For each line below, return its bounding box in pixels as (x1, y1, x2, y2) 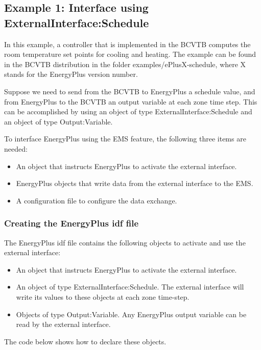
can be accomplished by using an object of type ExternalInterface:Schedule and (4, 106, 252, 117)
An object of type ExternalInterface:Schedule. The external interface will (16, 281, 244, 292)
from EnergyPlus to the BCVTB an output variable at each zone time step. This (4, 96, 257, 107)
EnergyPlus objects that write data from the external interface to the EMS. (16, 178, 253, 189)
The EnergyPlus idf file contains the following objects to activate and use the (4, 237, 246, 248)
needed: (4, 143, 28, 154)
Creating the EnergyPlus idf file (4, 217, 139, 230)
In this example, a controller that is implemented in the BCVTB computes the (4, 38, 251, 49)
